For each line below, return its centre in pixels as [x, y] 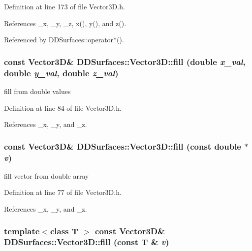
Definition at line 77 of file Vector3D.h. [63, 192]
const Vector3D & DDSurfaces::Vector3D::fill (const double [123, 146]
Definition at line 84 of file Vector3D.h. [63, 108]
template [22, 231]
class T [64, 231]
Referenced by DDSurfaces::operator [59, 40]
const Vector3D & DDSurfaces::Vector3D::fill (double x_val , [125, 61]
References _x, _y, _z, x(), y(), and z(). [65, 23]
